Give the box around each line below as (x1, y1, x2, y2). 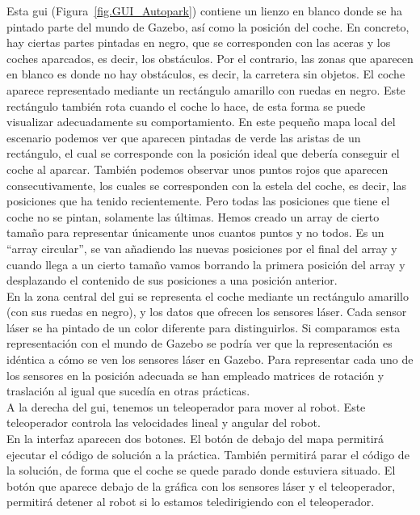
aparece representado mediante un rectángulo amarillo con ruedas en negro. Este (6, 81, 405, 98)
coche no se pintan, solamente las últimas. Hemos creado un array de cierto (6, 208, 380, 225)
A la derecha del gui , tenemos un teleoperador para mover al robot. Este (6, 398, 366, 415)
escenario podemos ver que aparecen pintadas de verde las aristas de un (6, 129, 361, 146)
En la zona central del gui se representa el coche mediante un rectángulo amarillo (6, 287, 409, 304)
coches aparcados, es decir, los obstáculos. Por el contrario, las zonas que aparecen (6, 49, 414, 66)
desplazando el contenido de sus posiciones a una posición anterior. (6, 272, 338, 289)
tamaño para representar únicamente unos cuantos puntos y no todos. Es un (6, 224, 384, 241)
